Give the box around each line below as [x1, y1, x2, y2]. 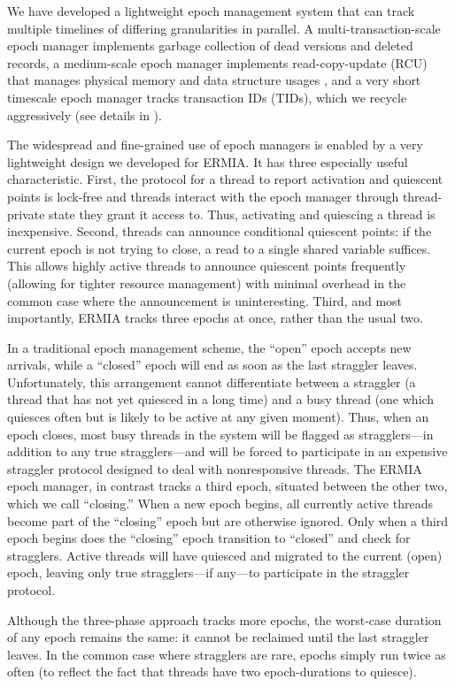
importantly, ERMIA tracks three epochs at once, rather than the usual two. [7, 309, 423, 327]
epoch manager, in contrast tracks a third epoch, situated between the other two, [7, 477, 448, 495]
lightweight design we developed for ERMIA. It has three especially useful [7, 152, 408, 171]
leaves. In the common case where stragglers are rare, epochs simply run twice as [7, 645, 446, 663]
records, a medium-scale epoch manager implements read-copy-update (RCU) [7, 53, 428, 72]
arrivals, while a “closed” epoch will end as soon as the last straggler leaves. [7, 355, 418, 374]
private [7, 204, 45, 223]
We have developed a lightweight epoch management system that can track [7, 2, 415, 19]
